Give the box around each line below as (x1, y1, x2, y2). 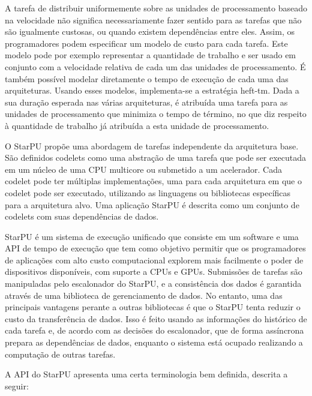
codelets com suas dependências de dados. (5, 210, 159, 223)
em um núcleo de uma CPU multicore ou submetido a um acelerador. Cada (5, 163, 282, 175)
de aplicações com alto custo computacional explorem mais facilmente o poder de (5, 253, 304, 266)
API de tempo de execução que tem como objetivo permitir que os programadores (5, 242, 306, 254)
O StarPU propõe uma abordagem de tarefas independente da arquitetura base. (5, 139, 299, 152)
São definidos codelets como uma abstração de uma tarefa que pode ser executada (5, 151, 307, 164)
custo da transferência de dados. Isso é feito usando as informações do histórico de (5, 312, 307, 325)
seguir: (5, 379, 29, 392)
